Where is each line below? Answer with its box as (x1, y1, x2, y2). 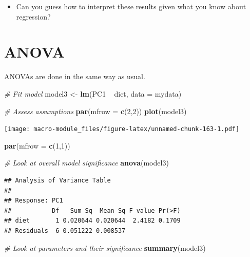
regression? (16, 11, 51, 22)
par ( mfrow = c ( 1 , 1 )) (4, 140, 70, 151)
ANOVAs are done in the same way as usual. (4, 71, 145, 82)
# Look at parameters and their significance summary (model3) (4, 242, 206, 253)
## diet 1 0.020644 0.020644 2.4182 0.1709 (4, 217, 181, 225)
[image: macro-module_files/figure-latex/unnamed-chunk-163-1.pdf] (4, 125, 240, 133)
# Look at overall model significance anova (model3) (4, 157, 169, 168)
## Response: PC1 (4, 197, 63, 205)
